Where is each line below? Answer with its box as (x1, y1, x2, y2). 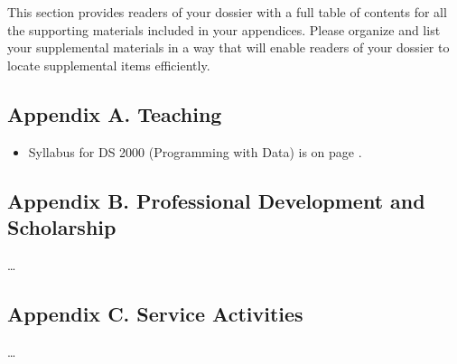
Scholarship (7, 212, 117, 240)
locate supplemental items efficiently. (7, 55, 210, 74)
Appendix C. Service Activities (7, 299, 303, 327)
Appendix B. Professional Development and (7, 186, 425, 214)
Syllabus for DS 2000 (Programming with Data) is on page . (28, 142, 362, 161)
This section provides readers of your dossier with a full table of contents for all (7, 3, 447, 21)
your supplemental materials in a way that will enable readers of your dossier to (7, 38, 450, 57)
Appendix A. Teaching (7, 99, 222, 127)
